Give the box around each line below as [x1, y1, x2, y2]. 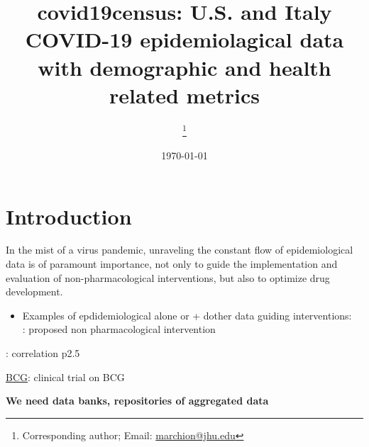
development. [6, 284, 63, 299]
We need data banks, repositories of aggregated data [6, 393, 269, 408]
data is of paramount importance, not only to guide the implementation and [6, 256, 338, 271]
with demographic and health [38, 52, 331, 81]
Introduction [6, 201, 132, 230]
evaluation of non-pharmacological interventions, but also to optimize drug [6, 270, 330, 285]
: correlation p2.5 [6, 346, 80, 361]
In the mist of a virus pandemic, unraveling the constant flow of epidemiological [6, 242, 353, 257]
